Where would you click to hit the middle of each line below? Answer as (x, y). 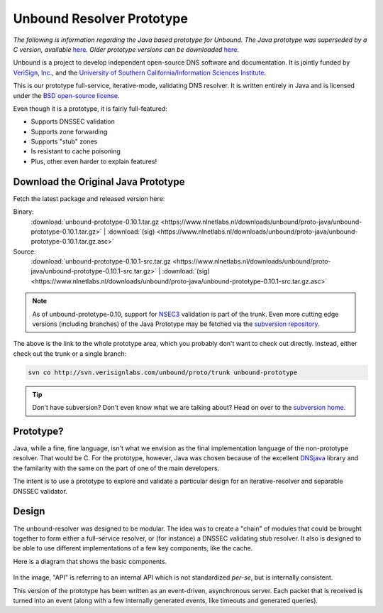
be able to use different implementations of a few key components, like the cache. (133, 548)
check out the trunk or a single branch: (70, 353)
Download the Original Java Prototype (99, 181)
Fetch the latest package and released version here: (89, 198)
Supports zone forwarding (69, 131)
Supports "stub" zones (64, 141)
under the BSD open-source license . (66, 95)
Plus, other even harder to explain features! (94, 161)
